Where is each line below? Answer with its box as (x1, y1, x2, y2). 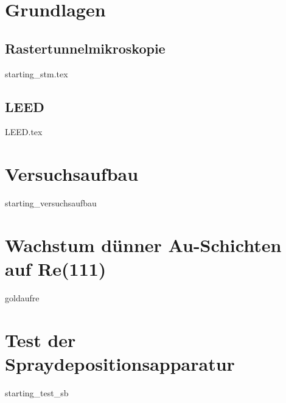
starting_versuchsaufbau (5, 197, 97, 209)
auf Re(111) (5, 256, 106, 281)
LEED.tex (5, 125, 43, 138)
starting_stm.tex (5, 67, 68, 80)
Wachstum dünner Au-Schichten (5, 232, 282, 257)
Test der (5, 327, 76, 352)
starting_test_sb (5, 386, 69, 399)
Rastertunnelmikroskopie (5, 38, 166, 57)
